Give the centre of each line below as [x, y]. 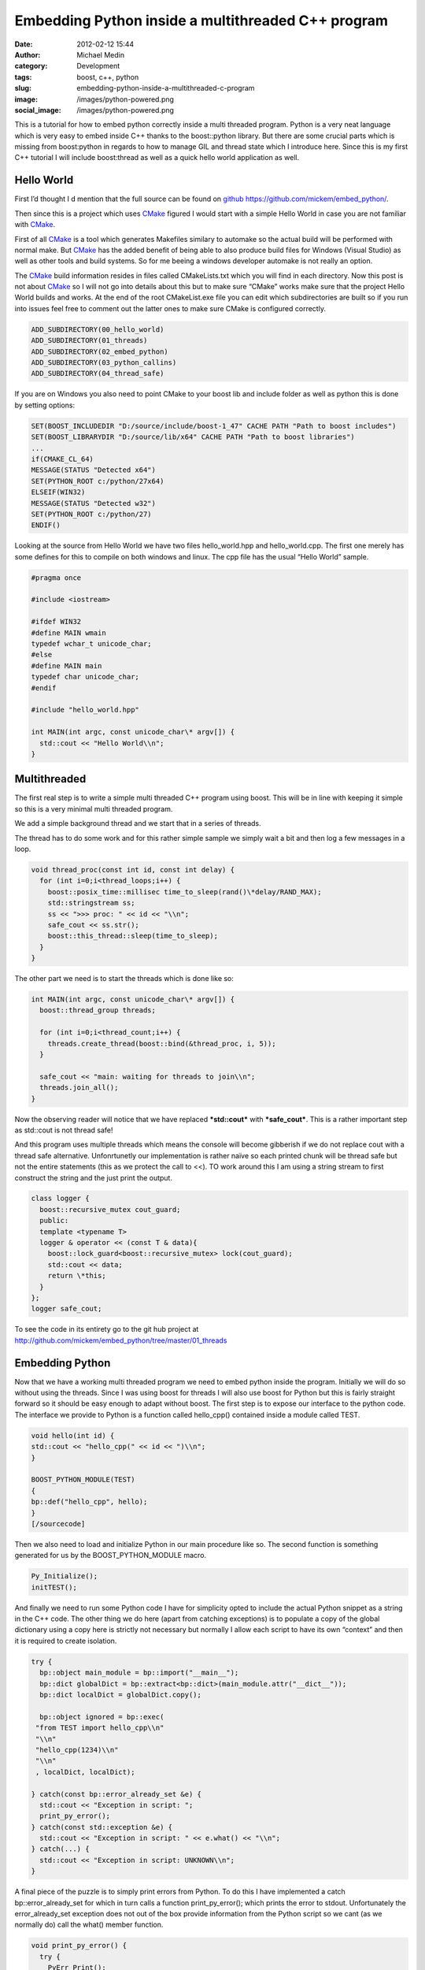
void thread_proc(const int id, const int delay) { [133, 870]
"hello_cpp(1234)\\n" [77, 1750]
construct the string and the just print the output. [94, 1177]
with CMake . [35, 225]
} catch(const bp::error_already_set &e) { [116, 1794]
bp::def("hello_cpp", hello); [89, 1502]
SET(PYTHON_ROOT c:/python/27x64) [98, 481]
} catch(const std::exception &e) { [102, 1827]
